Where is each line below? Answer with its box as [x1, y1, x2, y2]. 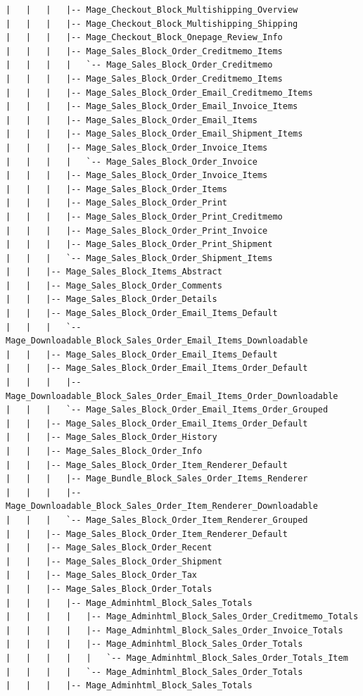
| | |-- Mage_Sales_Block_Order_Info [6, 446, 203, 456]
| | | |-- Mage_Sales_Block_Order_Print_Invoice [6, 225, 268, 236]
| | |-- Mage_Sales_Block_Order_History [6, 432, 217, 443]
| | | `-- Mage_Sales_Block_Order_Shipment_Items [6, 253, 273, 263]
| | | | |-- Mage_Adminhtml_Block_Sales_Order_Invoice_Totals [6, 625, 343, 635]
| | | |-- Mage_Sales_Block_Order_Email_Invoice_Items [6, 101, 298, 112]
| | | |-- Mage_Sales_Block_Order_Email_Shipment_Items [6, 129, 303, 139]
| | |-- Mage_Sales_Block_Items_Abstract [6, 267, 222, 277]
